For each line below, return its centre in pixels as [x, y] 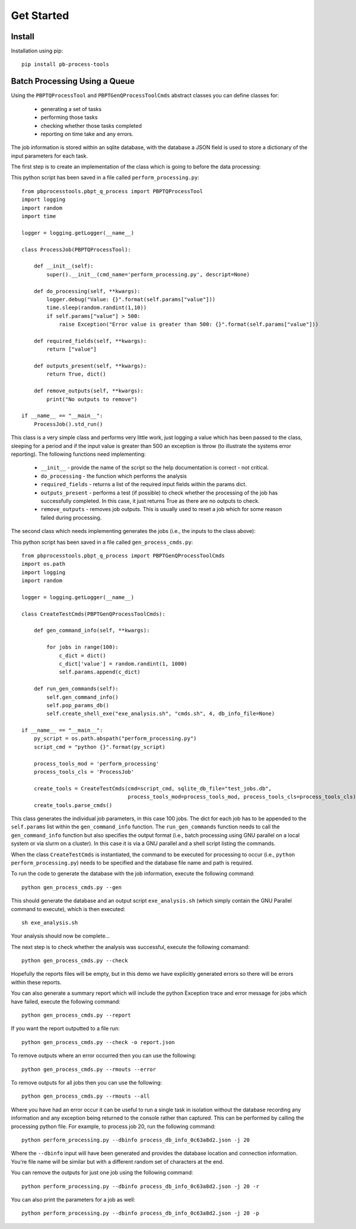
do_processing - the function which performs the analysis [114, 476]
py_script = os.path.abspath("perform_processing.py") [115, 739]
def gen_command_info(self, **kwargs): [92, 631]
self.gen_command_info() [82, 697]
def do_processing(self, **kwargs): [87, 291]
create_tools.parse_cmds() [73, 805]
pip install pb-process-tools [66, 64]
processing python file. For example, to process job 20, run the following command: [113, 1126]
